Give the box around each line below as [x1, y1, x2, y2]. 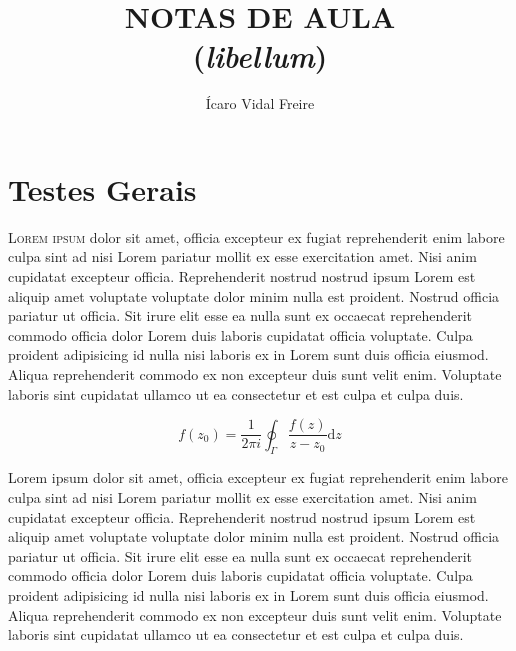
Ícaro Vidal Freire [205, 93, 315, 114]
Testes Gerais [8, 168, 197, 209]
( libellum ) [192, 35, 328, 77]
